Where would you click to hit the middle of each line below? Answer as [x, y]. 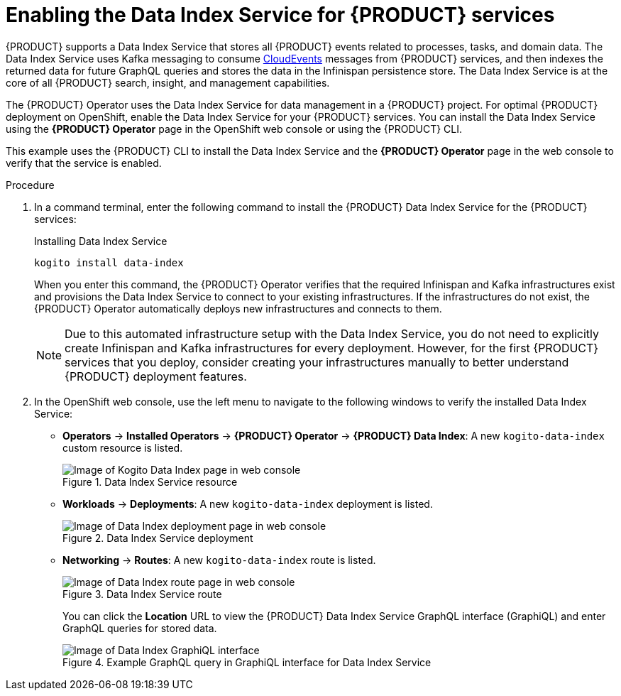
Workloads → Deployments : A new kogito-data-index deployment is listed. [248, 504]
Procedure [30, 185]
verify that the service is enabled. [84, 163]
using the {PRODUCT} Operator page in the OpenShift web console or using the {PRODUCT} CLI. [234, 129]
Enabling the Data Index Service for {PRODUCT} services [280, 15]
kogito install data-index [109, 262]
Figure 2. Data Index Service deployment [158, 538]
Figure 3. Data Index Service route [142, 594]
